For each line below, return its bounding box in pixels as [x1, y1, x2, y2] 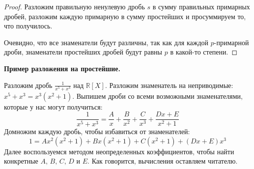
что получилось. [4, 21, 53, 31]
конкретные [4, 156, 38, 166]
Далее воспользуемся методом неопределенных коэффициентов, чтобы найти [4, 146, 234, 156]
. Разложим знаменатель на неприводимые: [105, 80, 233, 90]
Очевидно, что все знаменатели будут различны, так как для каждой [4, 37, 209, 47]
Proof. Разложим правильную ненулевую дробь [4, 1, 145, 11]
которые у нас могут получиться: [4, 101, 103, 112]
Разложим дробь [4, 80, 53, 90]
